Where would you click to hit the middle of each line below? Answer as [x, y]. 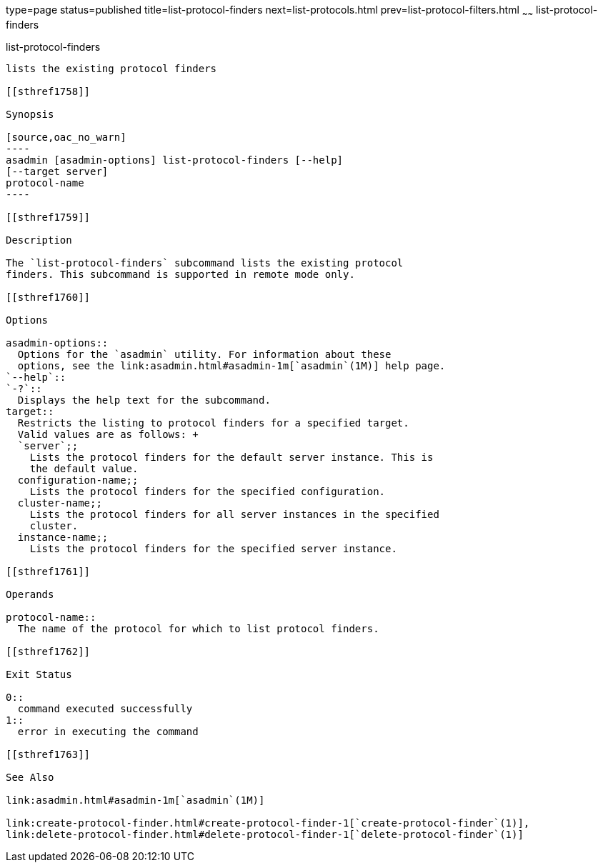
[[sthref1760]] [48, 297]
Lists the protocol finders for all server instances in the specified [234, 514]
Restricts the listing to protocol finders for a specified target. [213, 423]
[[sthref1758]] [48, 91]
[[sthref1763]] [48, 754]
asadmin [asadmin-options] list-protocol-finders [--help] [175, 160]
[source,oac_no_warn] [66, 137]
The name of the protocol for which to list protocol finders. [198, 628]
